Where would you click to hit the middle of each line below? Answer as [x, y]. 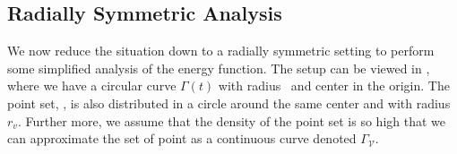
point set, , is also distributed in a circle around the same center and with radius [229, 103]
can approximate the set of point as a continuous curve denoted [182, 138]
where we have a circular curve [92, 86]
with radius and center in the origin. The [334, 86]
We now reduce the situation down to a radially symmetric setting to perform [221, 51]
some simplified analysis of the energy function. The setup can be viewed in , [219, 68]
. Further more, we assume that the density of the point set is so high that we [231, 120]
